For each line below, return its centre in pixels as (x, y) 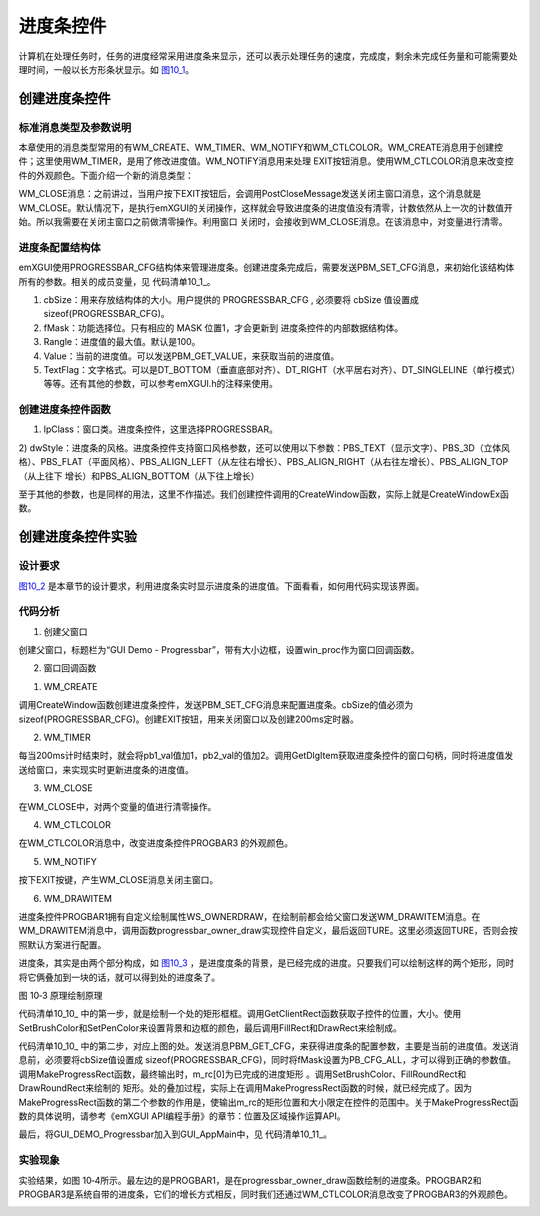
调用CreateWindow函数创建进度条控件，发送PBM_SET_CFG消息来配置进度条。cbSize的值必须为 (216, 705)
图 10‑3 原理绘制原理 (61, 995)
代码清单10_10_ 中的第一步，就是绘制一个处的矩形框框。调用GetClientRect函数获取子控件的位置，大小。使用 (240, 1014)
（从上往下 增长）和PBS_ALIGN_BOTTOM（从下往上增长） (139, 476)
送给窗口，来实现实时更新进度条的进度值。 (106, 769)
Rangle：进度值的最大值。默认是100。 (122, 342)
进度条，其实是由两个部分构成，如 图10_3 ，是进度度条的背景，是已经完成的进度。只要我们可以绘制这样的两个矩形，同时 (266, 963)
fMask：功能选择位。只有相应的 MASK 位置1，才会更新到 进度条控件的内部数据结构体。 (223, 327)
